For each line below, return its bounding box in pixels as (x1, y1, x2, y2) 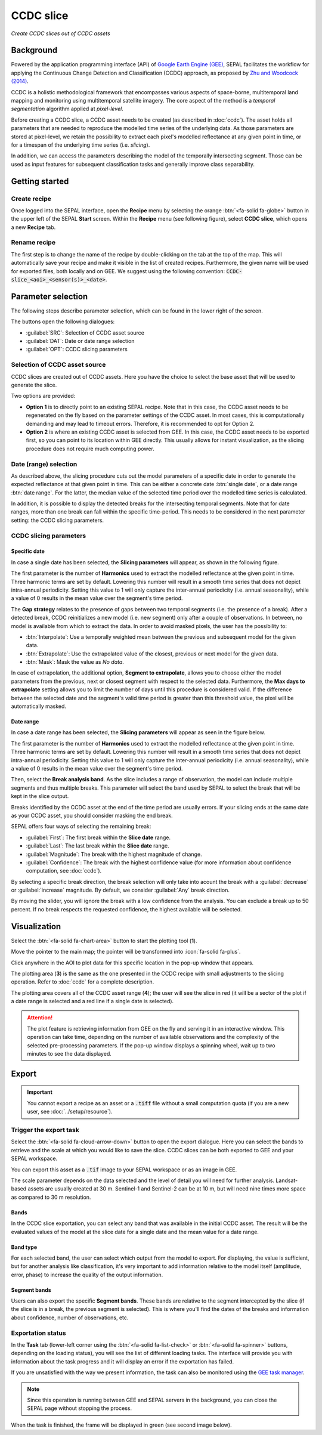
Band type (11, 1244, 38, 1251)
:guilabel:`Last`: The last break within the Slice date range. (26, 842, 169, 849)
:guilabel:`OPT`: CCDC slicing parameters (26, 346, 128, 353)
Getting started (11, 176, 69, 186)
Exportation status (11, 1329, 66, 1337)
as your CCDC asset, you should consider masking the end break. (11, 812, 173, 819)
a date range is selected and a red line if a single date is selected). (11, 998, 174, 1005)
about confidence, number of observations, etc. (11, 1314, 129, 1321)
